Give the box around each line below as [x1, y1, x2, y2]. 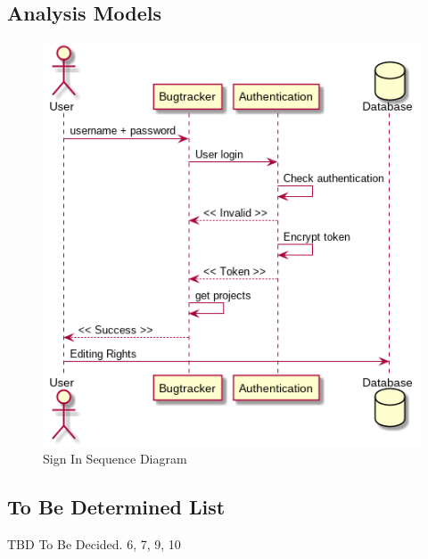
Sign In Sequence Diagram [43, 449, 187, 468]
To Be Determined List [7, 493, 226, 521]
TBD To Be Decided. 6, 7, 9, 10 [7, 535, 181, 554]
